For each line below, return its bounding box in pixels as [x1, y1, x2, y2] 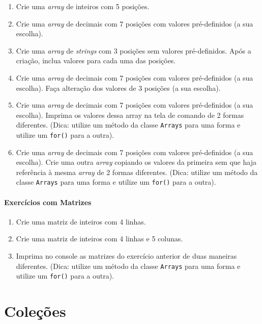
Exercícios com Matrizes [4, 196, 92, 207]
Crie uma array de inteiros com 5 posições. [16, 1, 150, 11]
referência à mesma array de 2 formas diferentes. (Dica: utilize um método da [16, 166, 258, 177]
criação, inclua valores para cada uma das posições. [16, 55, 176, 66]
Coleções [4, 301, 66, 321]
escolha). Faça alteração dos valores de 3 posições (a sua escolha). [16, 82, 221, 93]
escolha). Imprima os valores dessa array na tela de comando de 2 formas [16, 109, 244, 120]
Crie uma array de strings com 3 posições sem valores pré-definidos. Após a [16, 45, 251, 56]
